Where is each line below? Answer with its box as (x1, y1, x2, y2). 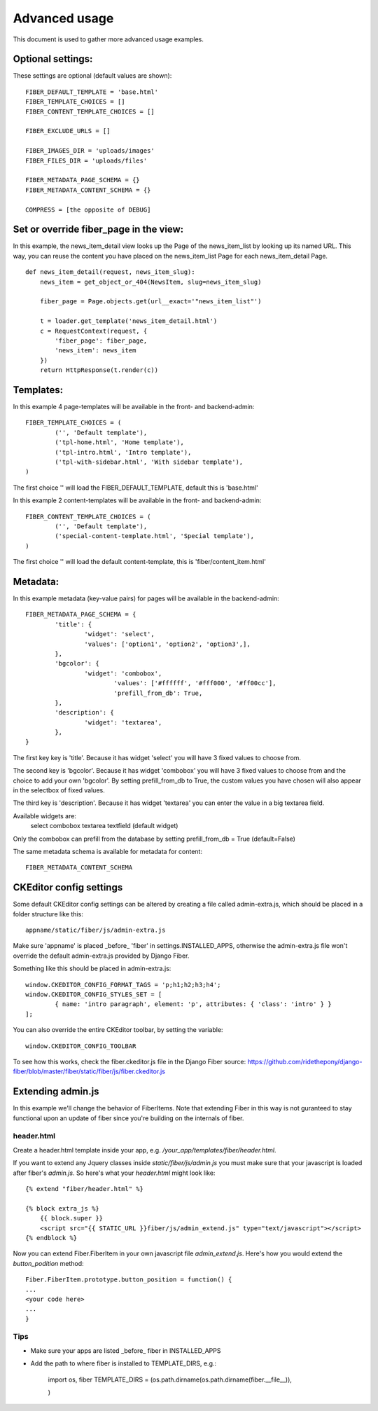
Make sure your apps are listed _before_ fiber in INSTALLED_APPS (30, 1346, 221, 1355)
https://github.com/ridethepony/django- (247, 1057, 363, 1066)
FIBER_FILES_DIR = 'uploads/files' (25, 156, 148, 165)
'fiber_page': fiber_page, (55, 336, 148, 345)
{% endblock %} (25, 1234, 78, 1241)
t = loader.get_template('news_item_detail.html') (39, 317, 218, 325)
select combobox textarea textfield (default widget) (30, 822, 178, 830)
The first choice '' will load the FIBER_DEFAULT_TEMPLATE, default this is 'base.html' (13, 483, 258, 492)
